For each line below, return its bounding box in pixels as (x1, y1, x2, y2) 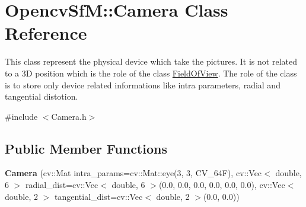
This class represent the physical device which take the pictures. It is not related (5, 55, 297, 68)
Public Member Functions (5, 139, 167, 157)
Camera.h (51, 110, 87, 122)
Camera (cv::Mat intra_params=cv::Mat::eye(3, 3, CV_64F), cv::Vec (5, 167, 262, 179)
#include (5, 110, 38, 122)
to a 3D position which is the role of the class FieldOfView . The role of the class (5, 66, 297, 79)
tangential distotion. (5, 90, 78, 103)
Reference (5, 21, 87, 45)
